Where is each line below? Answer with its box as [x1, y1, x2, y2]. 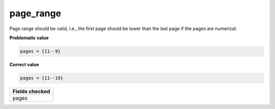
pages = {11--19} [20, 75, 64, 81]
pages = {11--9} [20, 48, 61, 54]
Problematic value [9, 35, 49, 41]
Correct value [9, 61, 39, 67]
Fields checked [12, 88, 50, 95]
